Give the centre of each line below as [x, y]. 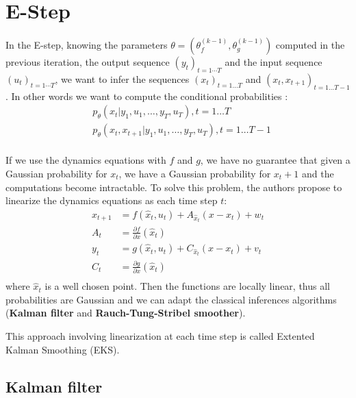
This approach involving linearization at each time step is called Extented [160, 335]
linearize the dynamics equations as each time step [112, 200]
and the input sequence [274, 62]
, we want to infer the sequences [122, 78]
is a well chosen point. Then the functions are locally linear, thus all [187, 286]
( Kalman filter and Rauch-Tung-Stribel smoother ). [126, 313]
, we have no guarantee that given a [275, 160]
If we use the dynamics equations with [86, 160]
